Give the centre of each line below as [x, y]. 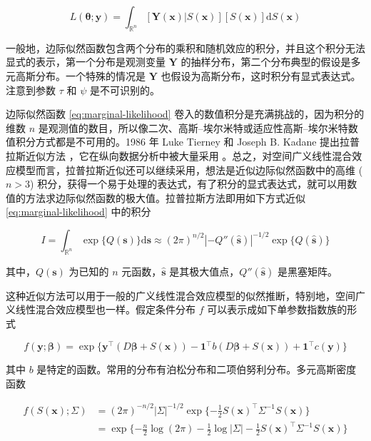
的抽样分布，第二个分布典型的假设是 [266, 62]
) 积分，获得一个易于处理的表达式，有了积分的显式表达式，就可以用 [189, 184]
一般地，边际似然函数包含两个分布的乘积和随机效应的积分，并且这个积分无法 [185, 47]
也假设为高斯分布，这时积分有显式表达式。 [261, 75]
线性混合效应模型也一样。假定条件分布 [105, 309]
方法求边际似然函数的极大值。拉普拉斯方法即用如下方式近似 [165, 197]
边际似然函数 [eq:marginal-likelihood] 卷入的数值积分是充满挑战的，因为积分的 [185, 114]
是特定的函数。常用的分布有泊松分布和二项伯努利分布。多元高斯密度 [197, 369]
